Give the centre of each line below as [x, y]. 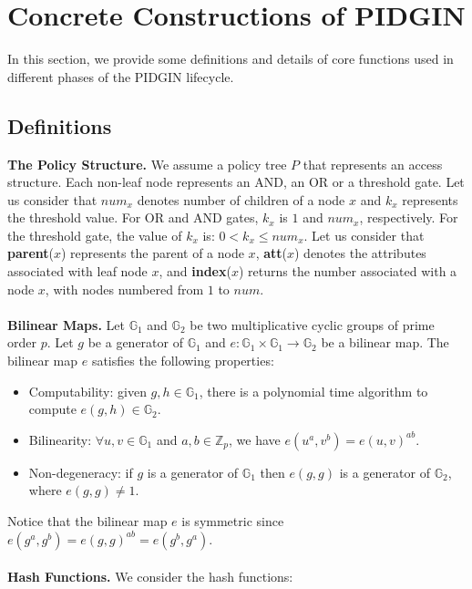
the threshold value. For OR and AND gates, [133, 217]
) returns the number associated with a [348, 271]
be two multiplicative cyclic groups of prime [312, 324]
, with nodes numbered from [124, 289]
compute [52, 409]
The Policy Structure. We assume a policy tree [147, 164]
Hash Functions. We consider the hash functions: [150, 577]
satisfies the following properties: [183, 361]
